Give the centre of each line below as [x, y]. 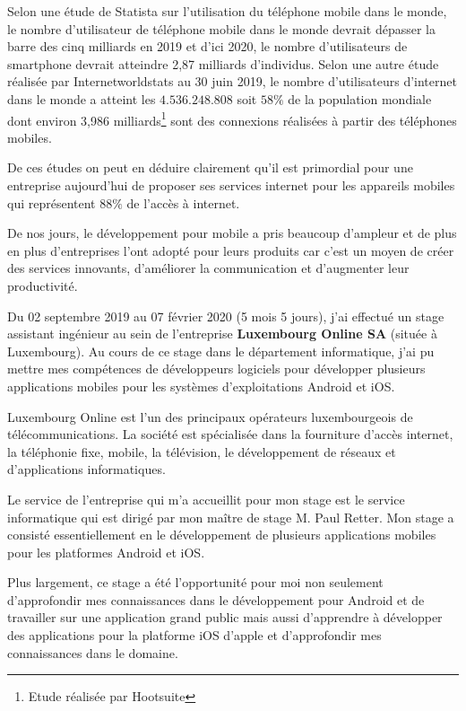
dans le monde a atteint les [82, 98]
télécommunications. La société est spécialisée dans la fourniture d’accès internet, [230, 434]
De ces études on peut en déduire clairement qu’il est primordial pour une [210, 167]
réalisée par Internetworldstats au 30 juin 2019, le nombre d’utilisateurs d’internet [232, 81]
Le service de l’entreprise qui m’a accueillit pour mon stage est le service [206, 499]
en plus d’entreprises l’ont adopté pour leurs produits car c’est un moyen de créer [231, 250]
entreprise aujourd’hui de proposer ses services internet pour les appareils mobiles [231, 185]
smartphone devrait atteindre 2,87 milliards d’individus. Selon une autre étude [223, 63]
